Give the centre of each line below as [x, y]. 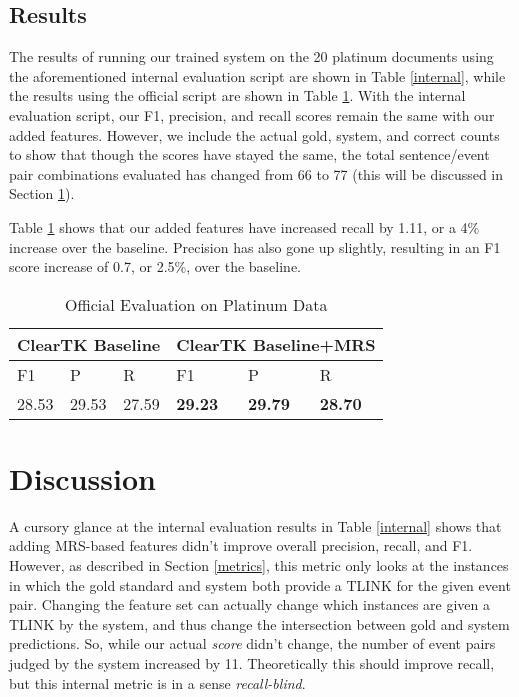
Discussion [82, 477]
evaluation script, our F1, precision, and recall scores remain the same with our [252, 114]
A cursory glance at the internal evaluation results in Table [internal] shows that [255, 525]
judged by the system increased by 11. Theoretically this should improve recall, [252, 663]
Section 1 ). [42, 193]
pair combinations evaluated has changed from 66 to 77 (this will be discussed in [256, 173]
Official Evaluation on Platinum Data [196, 304]
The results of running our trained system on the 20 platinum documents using [251, 56]
